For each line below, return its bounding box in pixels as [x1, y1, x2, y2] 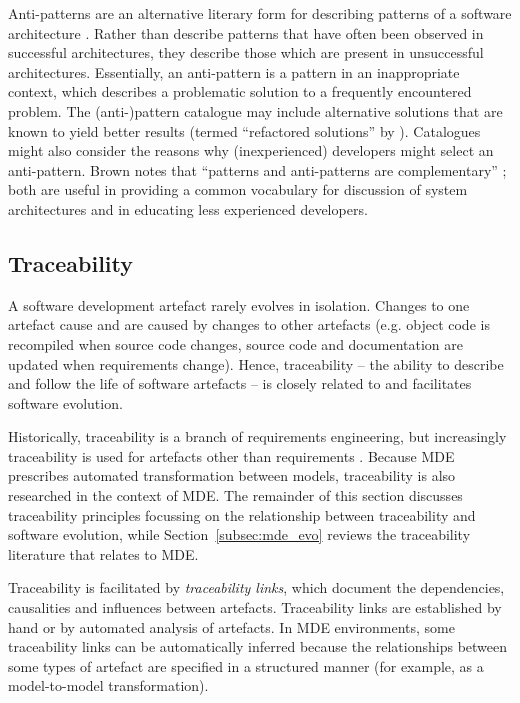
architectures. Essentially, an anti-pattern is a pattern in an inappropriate [8, 61, 460, 82]
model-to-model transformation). [8, 675, 209, 696]
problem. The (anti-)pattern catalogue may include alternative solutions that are [8, 100, 503, 121]
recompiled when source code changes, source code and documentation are [8, 333, 463, 354]
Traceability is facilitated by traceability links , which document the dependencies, [8, 577, 505, 598]
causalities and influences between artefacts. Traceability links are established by [8, 597, 502, 618]
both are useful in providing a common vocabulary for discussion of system [8, 179, 468, 200]
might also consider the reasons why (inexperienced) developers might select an [8, 140, 494, 161]
